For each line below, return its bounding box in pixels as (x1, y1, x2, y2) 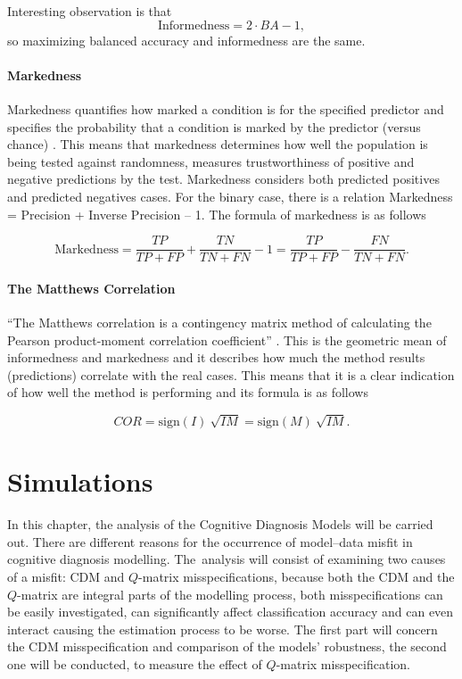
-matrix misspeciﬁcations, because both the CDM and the (138, 567, 455, 586)
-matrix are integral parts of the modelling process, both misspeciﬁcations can (17, 584, 443, 603)
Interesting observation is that (7, 2, 172, 20)
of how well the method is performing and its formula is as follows (7, 383, 368, 402)
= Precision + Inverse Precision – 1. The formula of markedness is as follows (7, 204, 426, 223)
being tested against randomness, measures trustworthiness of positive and (7, 152, 415, 170)
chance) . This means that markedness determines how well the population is (7, 135, 428, 153)
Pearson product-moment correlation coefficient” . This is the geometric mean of (7, 330, 447, 349)
